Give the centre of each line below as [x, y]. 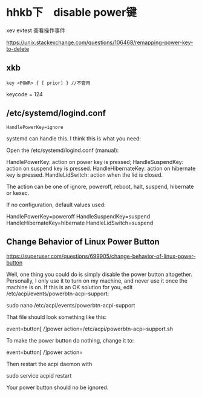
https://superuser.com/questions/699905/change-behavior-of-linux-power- [101, 256]
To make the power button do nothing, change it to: [70, 341]
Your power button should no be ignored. [57, 387]
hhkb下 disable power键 [72, 12]
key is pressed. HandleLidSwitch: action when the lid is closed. [85, 175]
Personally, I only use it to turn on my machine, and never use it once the [97, 281]
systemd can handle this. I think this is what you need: [73, 138]
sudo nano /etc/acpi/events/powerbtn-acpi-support [71, 306]
